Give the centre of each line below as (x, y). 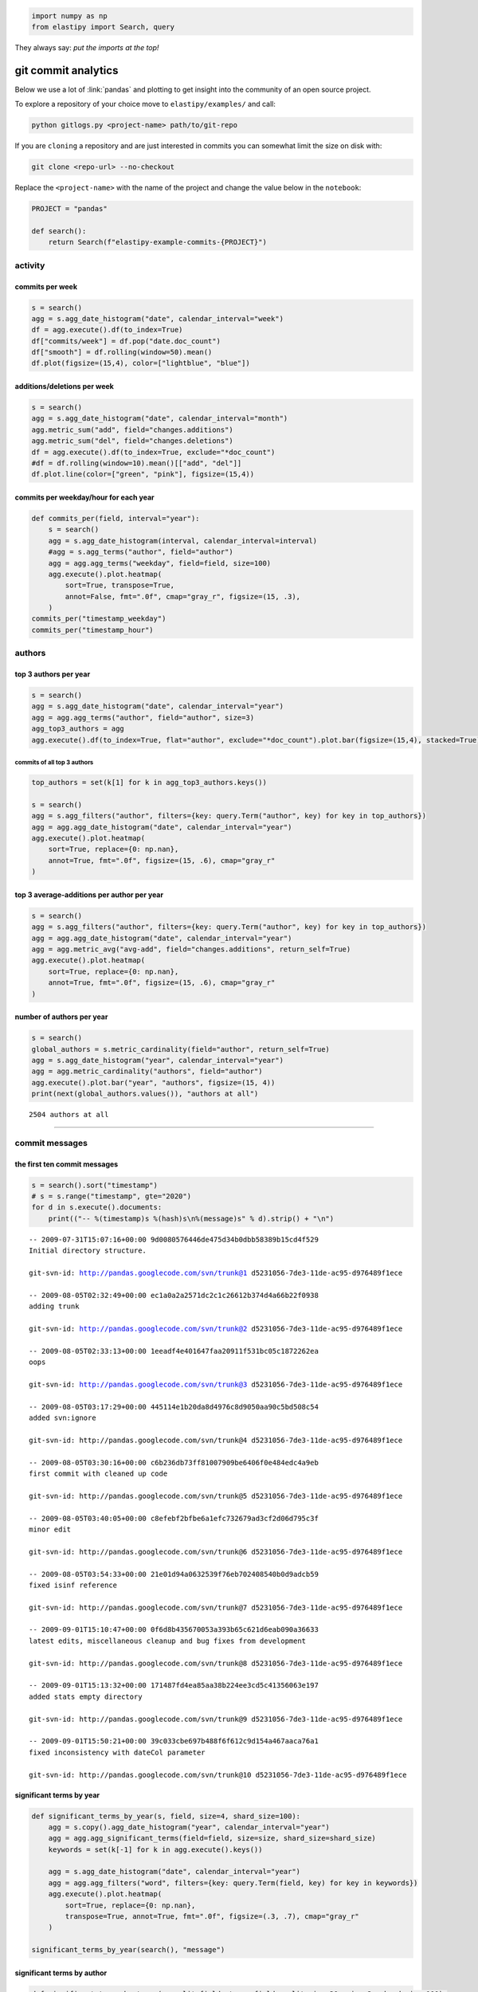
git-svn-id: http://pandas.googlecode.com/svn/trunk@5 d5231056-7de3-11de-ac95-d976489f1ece (216, 1496)
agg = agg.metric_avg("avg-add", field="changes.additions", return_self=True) (191, 949)
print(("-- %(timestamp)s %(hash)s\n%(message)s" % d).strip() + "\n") (191, 1218)
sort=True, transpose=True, (120, 585)
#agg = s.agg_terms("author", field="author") (141, 552)
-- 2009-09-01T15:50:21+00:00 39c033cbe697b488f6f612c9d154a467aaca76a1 (174, 1741)
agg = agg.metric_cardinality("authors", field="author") (147, 1071)
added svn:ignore (63, 1418)
